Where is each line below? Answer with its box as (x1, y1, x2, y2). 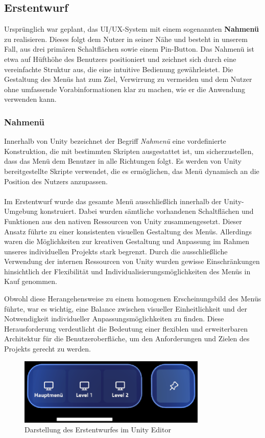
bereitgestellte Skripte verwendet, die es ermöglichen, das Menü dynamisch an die (4, 165, 259, 176)
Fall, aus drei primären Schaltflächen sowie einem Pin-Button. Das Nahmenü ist (4, 43, 255, 54)
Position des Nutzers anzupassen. (4, 176, 108, 186)
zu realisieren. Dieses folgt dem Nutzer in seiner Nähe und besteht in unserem (4, 33, 248, 44)
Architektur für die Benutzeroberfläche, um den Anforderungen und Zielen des (4, 333, 250, 344)
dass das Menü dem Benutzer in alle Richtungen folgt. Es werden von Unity (4, 156, 242, 166)
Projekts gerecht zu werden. (4, 343, 91, 354)
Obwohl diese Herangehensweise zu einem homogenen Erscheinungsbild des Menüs (4, 293, 261, 304)
